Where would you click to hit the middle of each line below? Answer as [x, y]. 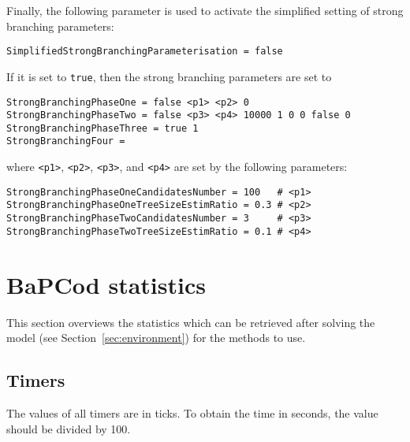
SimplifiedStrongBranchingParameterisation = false [145, 52]
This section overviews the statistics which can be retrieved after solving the [191, 322]
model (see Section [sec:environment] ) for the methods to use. [156, 338]
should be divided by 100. [69, 428]
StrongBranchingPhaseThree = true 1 [102, 128]
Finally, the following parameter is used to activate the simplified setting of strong [205, 10]
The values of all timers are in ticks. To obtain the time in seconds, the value [192, 412]
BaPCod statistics [106, 284]
